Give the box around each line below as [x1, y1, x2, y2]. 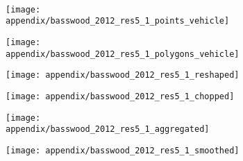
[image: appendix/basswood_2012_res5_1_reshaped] [6, 70, 240, 80]
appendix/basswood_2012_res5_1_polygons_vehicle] [6, 49, 240, 59]
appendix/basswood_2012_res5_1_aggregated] [6, 124, 210, 135]
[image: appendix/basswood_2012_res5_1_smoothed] [6, 146, 240, 156]
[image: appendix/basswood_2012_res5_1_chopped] [6, 92, 235, 102]
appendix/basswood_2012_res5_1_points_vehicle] [6, 16, 230, 26]
